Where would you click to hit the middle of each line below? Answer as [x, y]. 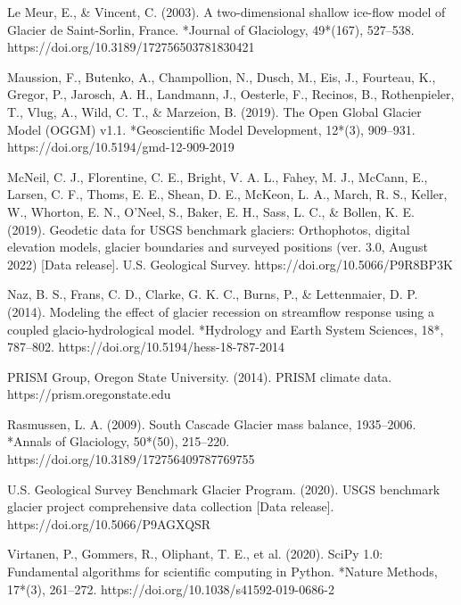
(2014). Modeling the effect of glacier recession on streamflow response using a [221, 311]
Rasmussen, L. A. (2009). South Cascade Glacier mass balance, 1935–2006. [212, 423]
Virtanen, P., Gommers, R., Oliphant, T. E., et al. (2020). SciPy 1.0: [195, 554]
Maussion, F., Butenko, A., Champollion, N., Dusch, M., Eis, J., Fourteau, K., [222, 76]
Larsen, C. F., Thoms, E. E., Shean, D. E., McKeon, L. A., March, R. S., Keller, [227, 194]
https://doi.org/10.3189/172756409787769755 [131, 459]
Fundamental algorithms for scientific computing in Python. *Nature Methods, [222, 572]
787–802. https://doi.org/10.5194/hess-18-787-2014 [146, 347]
